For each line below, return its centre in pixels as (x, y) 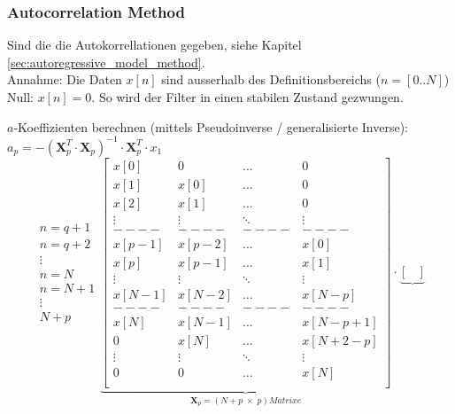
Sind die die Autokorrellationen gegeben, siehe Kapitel (154, 45)
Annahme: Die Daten (65, 79)
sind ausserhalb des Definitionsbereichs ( (271, 79)
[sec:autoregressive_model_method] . (106, 62)
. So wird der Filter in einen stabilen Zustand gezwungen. (247, 97)
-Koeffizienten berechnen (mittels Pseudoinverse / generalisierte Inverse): (211, 126)
